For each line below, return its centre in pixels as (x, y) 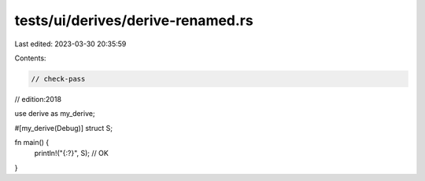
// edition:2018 (38, 99)
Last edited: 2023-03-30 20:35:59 (70, 44)
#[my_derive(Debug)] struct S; (64, 128)
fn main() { (32, 143)
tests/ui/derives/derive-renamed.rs (134, 20)
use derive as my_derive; (55, 114)
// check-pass (58, 79)
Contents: (30, 58)
